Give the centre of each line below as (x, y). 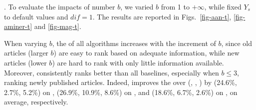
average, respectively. (36, 102)
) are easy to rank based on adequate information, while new (146, 53)
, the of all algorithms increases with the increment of (134, 43)
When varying (26, 43)
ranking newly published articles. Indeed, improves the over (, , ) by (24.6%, (121, 82)
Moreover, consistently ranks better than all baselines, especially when (112, 72)
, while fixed (223, 6)
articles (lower (25, 62)
